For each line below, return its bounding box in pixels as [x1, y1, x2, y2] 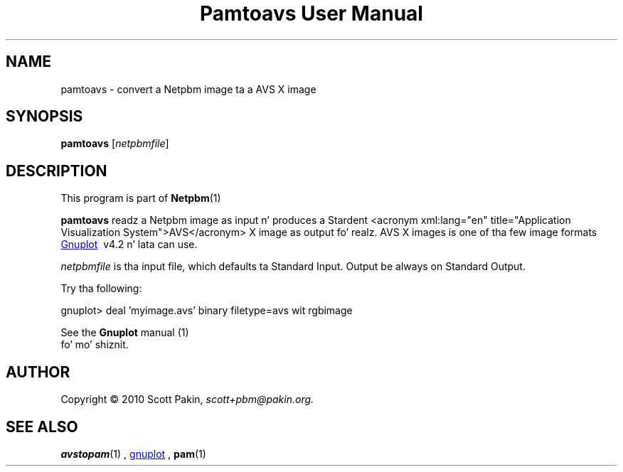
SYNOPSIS [6, 107, 83, 126]
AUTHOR [6, 363, 70, 381]
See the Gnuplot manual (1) [60, 326, 189, 339]
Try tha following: [60, 282, 142, 295]
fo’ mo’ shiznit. [60, 338, 129, 351]
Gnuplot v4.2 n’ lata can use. [60, 238, 198, 251]
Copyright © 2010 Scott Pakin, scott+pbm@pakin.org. [60, 393, 314, 406]
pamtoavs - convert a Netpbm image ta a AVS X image [60, 82, 316, 95]
